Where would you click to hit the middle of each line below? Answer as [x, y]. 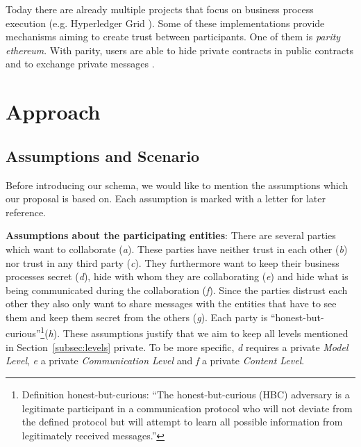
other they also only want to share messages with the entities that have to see [171, 303]
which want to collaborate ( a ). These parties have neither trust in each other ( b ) [177, 249]
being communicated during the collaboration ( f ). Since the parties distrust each [177, 290]
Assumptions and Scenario [103, 155]
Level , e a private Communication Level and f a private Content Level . [155, 360]
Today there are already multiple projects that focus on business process [160, 9]
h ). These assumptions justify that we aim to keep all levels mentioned [198, 333]
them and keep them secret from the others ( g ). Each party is [137, 317]
